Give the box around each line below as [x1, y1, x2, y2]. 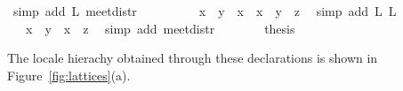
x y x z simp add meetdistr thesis [25, 19, 295, 37]
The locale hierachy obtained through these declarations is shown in [7, 49, 378, 67]
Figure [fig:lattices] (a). [7, 65, 131, 84]
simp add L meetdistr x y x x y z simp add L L [12, 2, 397, 19]
